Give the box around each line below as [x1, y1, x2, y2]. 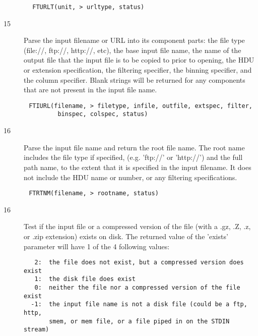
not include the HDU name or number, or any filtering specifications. [24, 172, 237, 182]
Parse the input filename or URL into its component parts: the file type [24, 35, 245, 45]
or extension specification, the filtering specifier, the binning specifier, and [24, 65, 252, 75]
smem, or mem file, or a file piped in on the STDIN [49, 317, 230, 325]
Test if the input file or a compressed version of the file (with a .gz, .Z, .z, [24, 221, 251, 232]
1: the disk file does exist [34, 275, 136, 283]
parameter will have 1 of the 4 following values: [24, 241, 170, 251]
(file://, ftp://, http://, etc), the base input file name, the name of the [24, 44, 241, 55]
